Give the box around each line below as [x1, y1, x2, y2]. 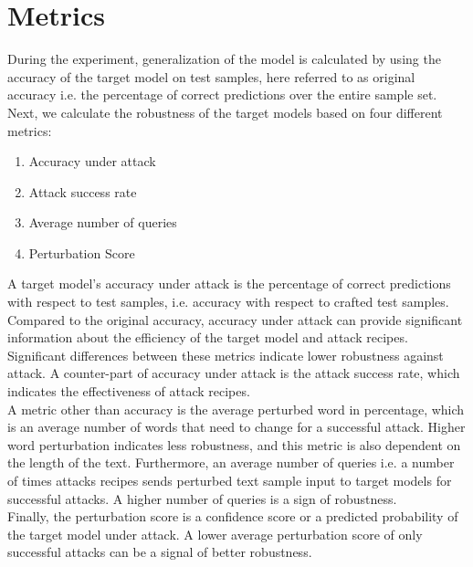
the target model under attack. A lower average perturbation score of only [7, 524, 423, 543]
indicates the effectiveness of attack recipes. [7, 382, 250, 401]
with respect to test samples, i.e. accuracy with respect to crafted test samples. [7, 292, 449, 311]
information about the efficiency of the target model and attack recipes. [7, 328, 408, 347]
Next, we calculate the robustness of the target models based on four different [7, 102, 443, 121]
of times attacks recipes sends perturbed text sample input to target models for [7, 471, 452, 489]
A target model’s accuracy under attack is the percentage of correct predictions [7, 274, 451, 293]
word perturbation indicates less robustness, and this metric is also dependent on [7, 435, 461, 454]
